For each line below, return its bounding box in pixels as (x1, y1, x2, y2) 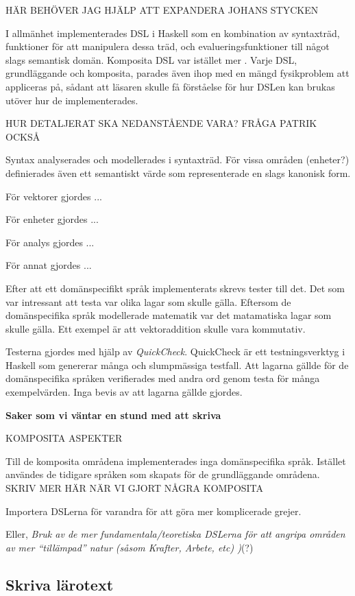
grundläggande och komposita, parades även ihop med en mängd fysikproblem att (5, 66, 350, 80)
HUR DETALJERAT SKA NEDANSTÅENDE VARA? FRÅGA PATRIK (5, 116, 317, 130)
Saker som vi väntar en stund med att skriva (5, 407, 221, 422)
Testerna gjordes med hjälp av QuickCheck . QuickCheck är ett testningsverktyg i (5, 344, 345, 359)
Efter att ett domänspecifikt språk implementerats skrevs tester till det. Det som (5, 281, 345, 295)
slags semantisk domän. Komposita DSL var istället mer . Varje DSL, (5, 52, 297, 67)
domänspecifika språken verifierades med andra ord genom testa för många (5, 371, 320, 385)
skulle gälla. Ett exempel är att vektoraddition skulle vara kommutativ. (5, 321, 306, 335)
